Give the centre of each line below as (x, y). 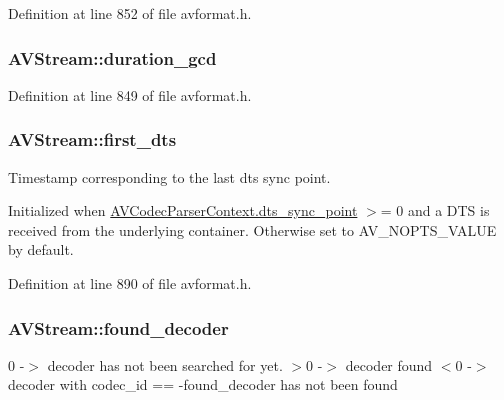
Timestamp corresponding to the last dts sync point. (169, 176)
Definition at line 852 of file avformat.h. (130, 13)
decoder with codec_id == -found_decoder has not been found (203, 384)
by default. (41, 249)
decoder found (389, 364)
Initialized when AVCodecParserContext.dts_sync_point (183, 210)
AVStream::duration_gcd (112, 57)
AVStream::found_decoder (118, 327)
